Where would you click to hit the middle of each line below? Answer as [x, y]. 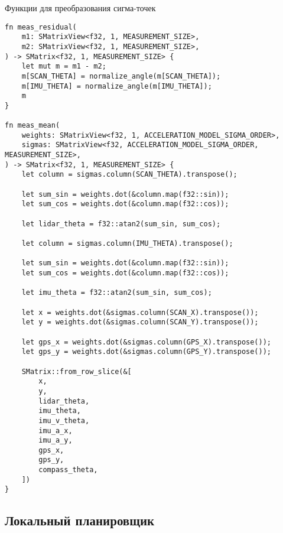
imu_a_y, [56, 441]
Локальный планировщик [80, 520]
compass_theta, [68, 470]
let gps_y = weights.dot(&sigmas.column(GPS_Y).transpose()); [147, 352]
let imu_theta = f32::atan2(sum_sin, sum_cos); [117, 293]
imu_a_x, [56, 430]
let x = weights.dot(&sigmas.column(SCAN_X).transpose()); [140, 312]
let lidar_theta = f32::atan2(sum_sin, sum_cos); [121, 224]
